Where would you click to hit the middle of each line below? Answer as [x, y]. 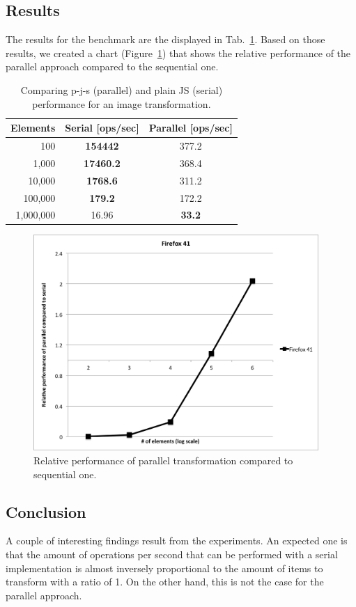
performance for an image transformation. [122, 103]
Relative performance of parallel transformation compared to [163, 460]
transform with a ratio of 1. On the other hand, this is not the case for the [165, 582]
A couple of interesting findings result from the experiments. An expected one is [177, 541]
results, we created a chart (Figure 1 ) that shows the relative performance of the [178, 53]
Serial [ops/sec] [102, 128]
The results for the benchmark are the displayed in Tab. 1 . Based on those [165, 39]
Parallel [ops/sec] [191, 128]
